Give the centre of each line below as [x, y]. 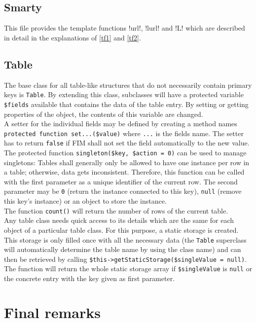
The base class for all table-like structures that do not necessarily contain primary [128, 85]
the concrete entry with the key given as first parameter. [90, 278]
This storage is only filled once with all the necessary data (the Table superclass [125, 239]
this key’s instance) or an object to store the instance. [85, 201]
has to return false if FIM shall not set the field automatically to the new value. [127, 143]
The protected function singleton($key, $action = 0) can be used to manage [125, 152]
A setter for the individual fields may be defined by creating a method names [121, 124]
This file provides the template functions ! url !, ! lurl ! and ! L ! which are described [125, 28]
